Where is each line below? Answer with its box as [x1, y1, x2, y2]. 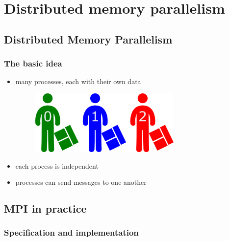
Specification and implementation [4, 226, 139, 239]
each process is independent [15, 160, 99, 171]
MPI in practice [4, 201, 87, 216]
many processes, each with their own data [15, 76, 141, 87]
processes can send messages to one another [15, 177, 147, 187]
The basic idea [4, 57, 62, 69]
